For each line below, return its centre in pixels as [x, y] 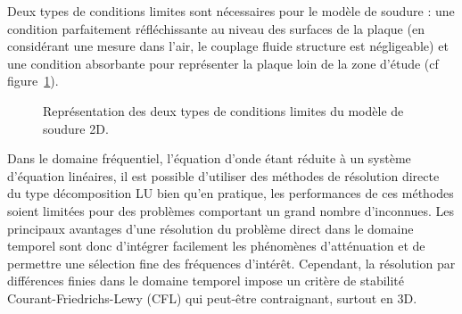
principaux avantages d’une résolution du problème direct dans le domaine [210, 228]
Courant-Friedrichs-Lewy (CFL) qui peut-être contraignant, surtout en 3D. [212, 297]
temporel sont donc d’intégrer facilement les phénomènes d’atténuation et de [216, 246]
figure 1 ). [33, 81]
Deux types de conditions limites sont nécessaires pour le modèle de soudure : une [231, 11]
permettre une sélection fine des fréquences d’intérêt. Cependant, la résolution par [231, 263]
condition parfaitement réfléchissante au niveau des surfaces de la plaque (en [216, 28]
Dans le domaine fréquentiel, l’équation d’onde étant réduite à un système [209, 158]
